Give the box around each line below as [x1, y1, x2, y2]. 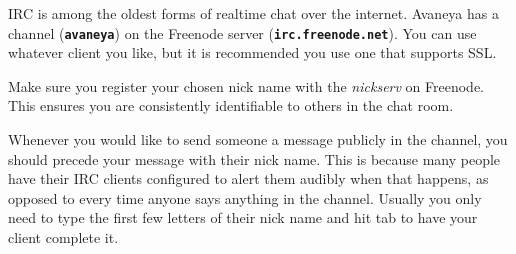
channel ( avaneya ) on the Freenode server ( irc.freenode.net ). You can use [8, 22, 477, 43]
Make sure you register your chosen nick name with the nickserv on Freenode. [8, 75, 484, 96]
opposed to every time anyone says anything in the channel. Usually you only [8, 187, 482, 208]
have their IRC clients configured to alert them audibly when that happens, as [8, 168, 489, 189]
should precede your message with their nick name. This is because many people [8, 148, 501, 169]
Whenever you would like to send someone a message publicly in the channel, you [8, 129, 508, 150]
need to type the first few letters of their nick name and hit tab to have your [8, 207, 478, 228]
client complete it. [8, 227, 119, 247]
